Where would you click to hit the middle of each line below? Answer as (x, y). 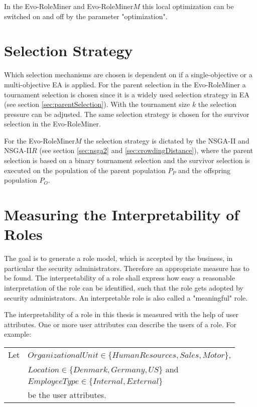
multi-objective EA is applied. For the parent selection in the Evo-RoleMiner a (125, 84)
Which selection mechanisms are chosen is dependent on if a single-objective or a (128, 75)
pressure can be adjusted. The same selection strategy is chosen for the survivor (127, 114)
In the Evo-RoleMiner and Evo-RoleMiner (69, 6)
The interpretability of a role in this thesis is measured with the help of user (121, 314)
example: (18, 334)
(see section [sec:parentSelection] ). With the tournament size (97, 104)
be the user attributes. (67, 394)
